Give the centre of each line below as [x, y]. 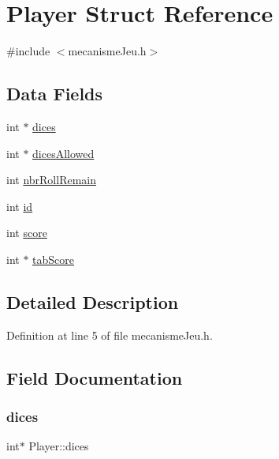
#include [28, 51]
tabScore [54, 259]
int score [27, 233]
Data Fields [55, 94]
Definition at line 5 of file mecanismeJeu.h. [110, 335]
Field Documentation [95, 377]
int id [20, 206]
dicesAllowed [63, 153]
